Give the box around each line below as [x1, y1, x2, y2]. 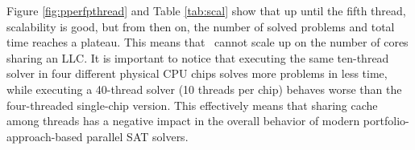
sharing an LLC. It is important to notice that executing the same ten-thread [6, 49, 389, 66]
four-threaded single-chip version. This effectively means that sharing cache [6, 96, 378, 113]
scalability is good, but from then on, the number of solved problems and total [6, 18, 395, 34]
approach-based [6, 128, 83, 144]
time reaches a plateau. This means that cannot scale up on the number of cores [6, 34, 409, 51]
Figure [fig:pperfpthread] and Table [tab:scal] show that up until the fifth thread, [6, 2, 406, 18]
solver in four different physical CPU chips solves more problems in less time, [6, 65, 388, 82]
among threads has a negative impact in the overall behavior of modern [6, 112, 360, 129]
